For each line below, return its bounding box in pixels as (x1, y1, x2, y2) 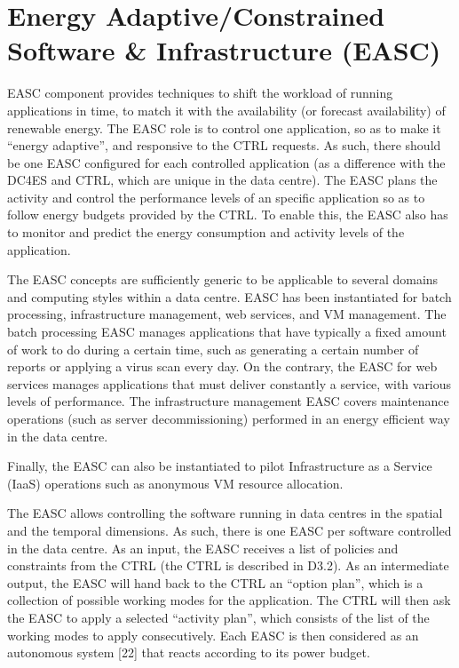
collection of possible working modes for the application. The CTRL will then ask (7, 591, 451, 609)
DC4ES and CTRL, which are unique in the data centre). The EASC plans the (7, 171, 438, 189)
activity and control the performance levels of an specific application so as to (7, 187, 425, 206)
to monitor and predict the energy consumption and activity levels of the (7, 223, 405, 242)
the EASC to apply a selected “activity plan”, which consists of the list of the (7, 608, 430, 626)
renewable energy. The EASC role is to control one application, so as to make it (7, 118, 441, 137)
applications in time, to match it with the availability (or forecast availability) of (7, 100, 446, 119)
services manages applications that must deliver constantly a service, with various (7, 374, 452, 393)
